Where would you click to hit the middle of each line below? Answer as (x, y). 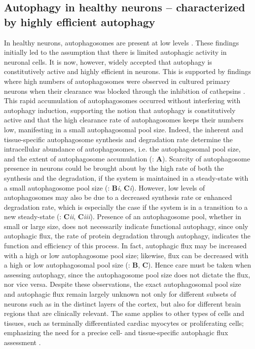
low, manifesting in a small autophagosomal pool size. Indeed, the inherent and (124, 129)
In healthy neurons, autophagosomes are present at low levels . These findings (122, 42)
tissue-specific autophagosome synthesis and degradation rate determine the (118, 139)
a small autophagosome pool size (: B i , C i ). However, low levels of (105, 187)
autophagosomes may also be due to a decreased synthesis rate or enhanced (118, 197)
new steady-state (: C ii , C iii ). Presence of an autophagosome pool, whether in (123, 216)
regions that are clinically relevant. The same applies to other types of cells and (124, 313)
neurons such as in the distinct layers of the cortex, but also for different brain (123, 303)
